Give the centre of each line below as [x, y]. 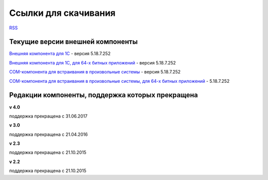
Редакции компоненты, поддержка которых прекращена [103, 95]
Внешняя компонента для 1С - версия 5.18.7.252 [60, 54]
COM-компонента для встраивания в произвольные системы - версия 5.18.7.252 [95, 72]
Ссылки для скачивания [63, 13]
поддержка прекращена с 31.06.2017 [48, 116]
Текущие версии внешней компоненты [73, 42]
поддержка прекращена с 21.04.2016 [48, 134]
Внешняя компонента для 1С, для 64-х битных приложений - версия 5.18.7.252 [93, 62]
